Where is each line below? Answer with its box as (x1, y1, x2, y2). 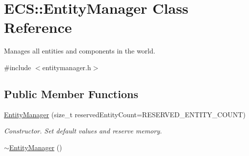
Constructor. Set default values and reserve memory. (4, 126, 162, 136)
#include (4, 62, 31, 72)
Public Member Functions (4, 86, 138, 101)
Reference (4, 17, 72, 37)
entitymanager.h (42, 62, 91, 72)
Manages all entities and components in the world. (4, 46, 155, 56)
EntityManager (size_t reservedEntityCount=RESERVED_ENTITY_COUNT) (4, 109, 246, 119)
